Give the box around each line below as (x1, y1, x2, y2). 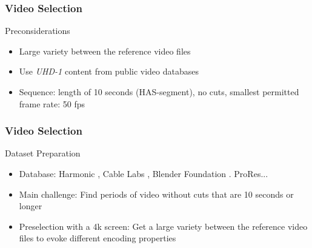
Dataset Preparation (5, 147, 81, 159)
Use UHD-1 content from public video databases (19, 65, 199, 78)
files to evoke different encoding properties (19, 232, 176, 244)
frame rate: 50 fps (19, 97, 85, 110)
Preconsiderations (5, 24, 70, 37)
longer (19, 199, 42, 212)
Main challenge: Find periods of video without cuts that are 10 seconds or (19, 187, 294, 200)
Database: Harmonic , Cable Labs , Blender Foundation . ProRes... (19, 167, 268, 179)
